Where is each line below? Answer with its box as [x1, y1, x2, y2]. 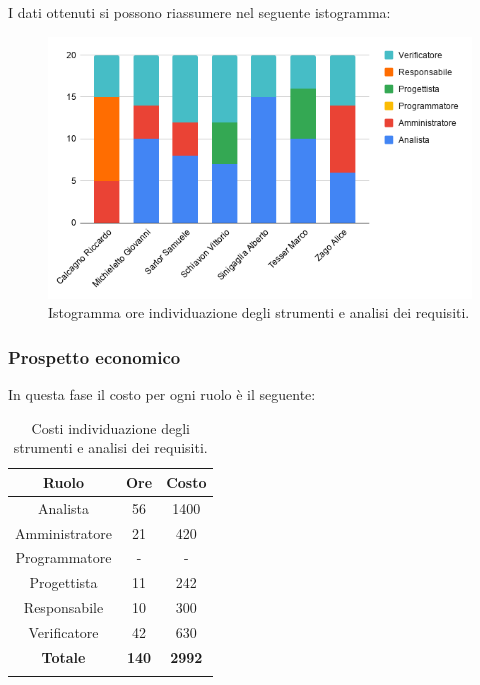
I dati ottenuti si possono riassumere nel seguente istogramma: [8, 2, 391, 22]
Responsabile [23, 597, 104, 618]
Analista [37, 497, 90, 518]
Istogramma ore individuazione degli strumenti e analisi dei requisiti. [48, 302, 470, 323]
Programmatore [15, 547, 112, 568]
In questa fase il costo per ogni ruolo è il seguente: [8, 384, 316, 405]
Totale [41, 646, 86, 667]
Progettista [29, 572, 98, 593]
